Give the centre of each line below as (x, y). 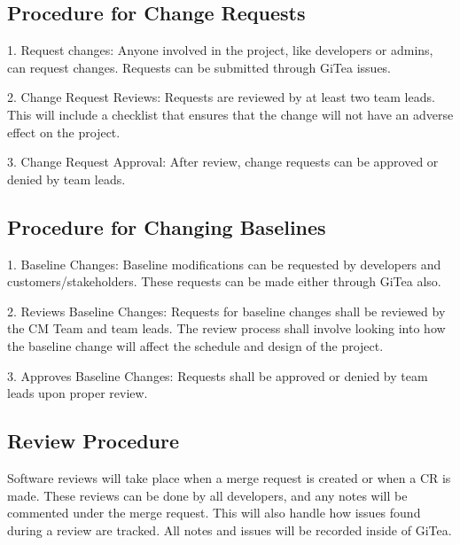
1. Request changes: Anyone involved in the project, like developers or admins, (220, 50)
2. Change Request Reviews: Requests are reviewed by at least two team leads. (221, 97)
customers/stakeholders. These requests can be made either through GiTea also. (224, 281)
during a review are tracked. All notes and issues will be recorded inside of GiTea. (230, 529)
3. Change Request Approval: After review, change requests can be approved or (223, 162)
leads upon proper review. (78, 393)
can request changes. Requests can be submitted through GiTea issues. (199, 67)
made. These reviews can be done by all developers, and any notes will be (207, 495)
